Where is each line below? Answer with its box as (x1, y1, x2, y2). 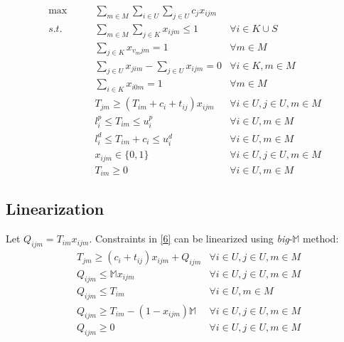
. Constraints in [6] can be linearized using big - (89, 231, 293, 246)
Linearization (6, 198, 104, 220)
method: (303, 231, 339, 246)
